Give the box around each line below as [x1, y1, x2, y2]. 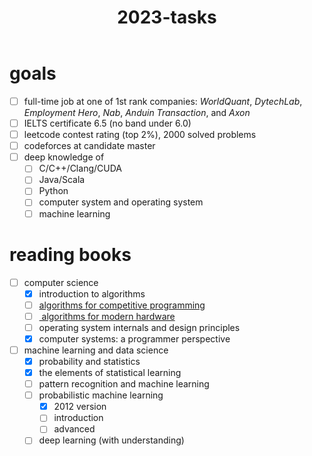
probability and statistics [38, 355, 141, 367]
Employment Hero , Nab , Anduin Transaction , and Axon [23, 107, 251, 118]
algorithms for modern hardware [41, 310, 176, 322]
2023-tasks [117, 6, 217, 29]
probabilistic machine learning [38, 389, 164, 401]
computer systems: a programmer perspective [38, 332, 231, 345]
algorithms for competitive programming [38, 299, 206, 311]
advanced [53, 423, 96, 435]
